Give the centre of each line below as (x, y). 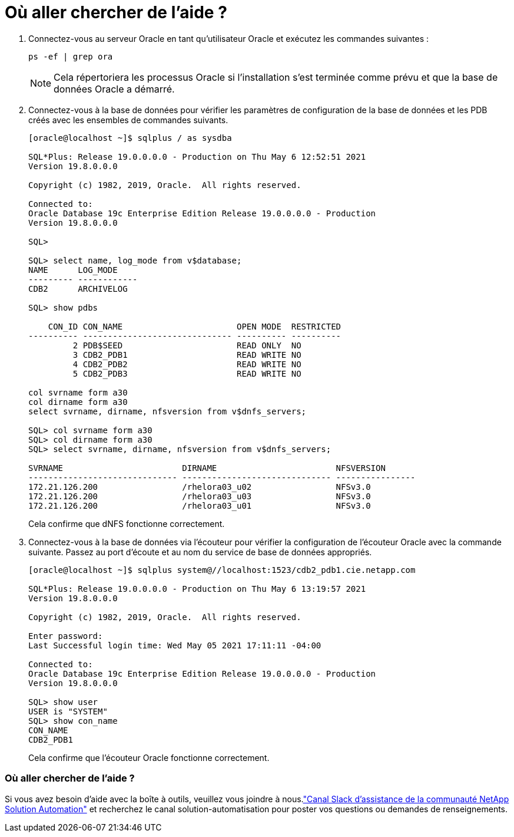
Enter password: (66, 636)
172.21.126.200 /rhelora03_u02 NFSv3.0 (200, 487)
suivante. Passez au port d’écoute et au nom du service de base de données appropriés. (200, 552)
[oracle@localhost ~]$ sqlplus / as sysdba (130, 138)
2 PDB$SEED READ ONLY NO (187, 345)
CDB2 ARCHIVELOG (78, 289)
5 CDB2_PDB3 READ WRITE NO (187, 373)
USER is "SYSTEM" (68, 711)
